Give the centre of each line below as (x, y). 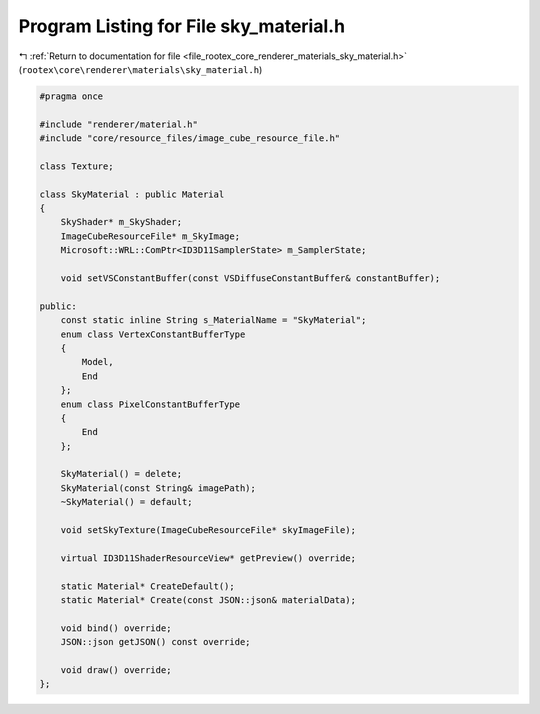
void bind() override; (116, 628)
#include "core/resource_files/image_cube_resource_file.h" (190, 138)
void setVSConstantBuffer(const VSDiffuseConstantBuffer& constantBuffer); (250, 278)
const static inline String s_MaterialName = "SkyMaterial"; (213, 320)
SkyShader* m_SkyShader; (121, 222)
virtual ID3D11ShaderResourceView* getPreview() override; (208, 558)
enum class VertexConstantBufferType (153, 334)
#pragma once (71, 96)
